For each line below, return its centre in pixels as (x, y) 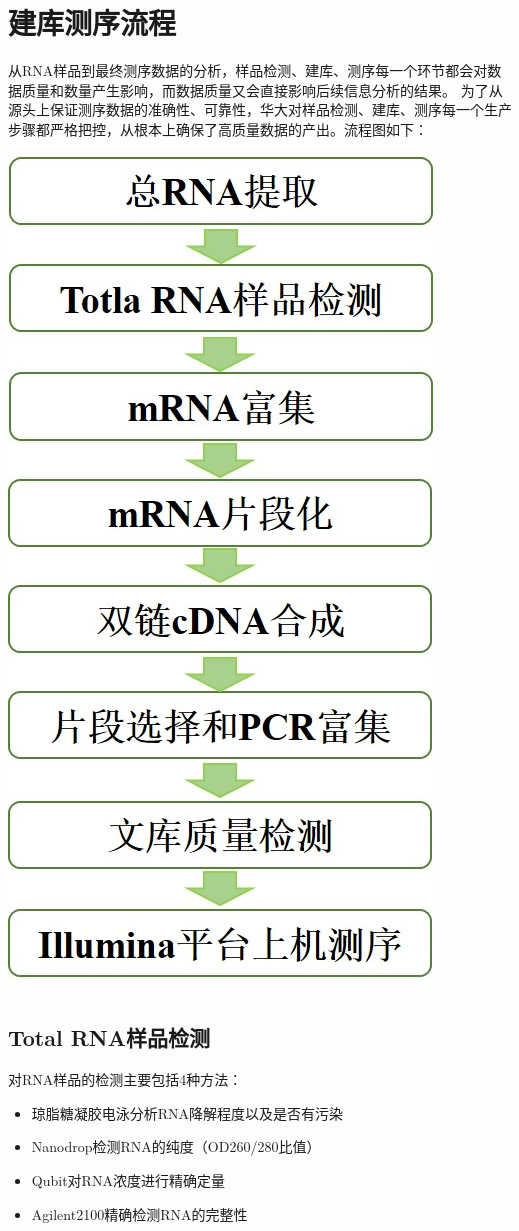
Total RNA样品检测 (109, 1037)
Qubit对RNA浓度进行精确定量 (128, 1180)
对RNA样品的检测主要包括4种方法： (125, 1079)
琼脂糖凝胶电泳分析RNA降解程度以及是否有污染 (187, 1112)
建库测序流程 (92, 22)
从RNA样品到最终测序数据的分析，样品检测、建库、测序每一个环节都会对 (248, 70)
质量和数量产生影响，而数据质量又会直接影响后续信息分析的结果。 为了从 (262, 89)
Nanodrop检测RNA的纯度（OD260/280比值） (176, 1146)
